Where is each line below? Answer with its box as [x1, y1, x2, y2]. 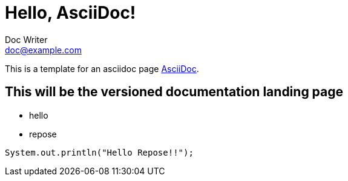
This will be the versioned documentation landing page [5, 84, 344, 100]
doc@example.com [5, 44, 82, 55]
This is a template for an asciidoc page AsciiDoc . [5, 63, 199, 74]
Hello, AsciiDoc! [5, 2, 136, 23]
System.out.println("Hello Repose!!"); [5, 147, 194, 157]
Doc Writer [5, 34, 48, 45]
